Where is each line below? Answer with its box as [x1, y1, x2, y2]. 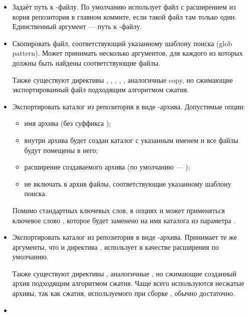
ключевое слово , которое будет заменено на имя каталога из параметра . [12, 215, 235, 225]
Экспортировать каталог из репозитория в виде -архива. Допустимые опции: [12, 101, 245, 111]
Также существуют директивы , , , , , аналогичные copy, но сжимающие [12, 74, 233, 85]
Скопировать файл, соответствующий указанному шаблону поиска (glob [12, 38, 232, 48]
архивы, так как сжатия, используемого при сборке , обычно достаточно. [12, 288, 235, 298]
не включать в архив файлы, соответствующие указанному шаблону [24, 178, 231, 189]
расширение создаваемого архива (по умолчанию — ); [24, 162, 190, 172]
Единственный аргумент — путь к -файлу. [12, 21, 142, 32]
